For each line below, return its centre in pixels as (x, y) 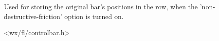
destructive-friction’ (33, 16)
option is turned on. (94, 16)
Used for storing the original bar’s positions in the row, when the (101, 7)
